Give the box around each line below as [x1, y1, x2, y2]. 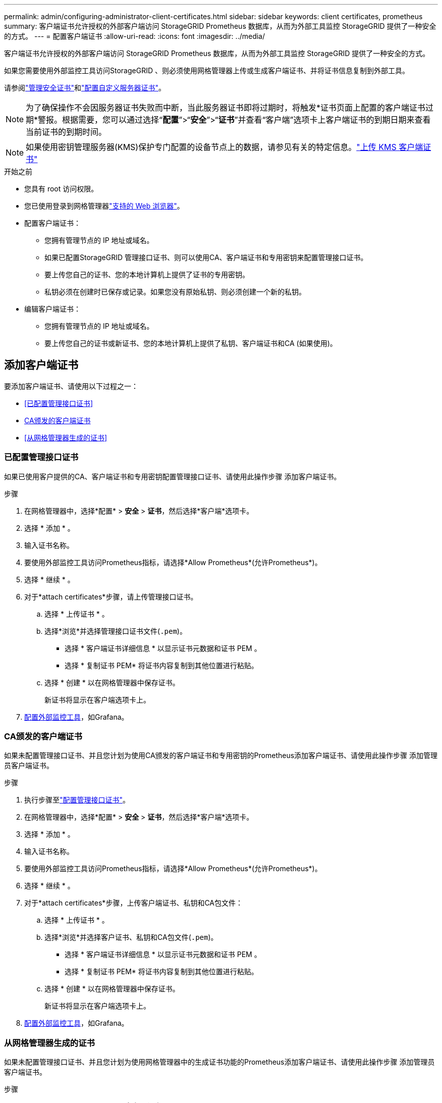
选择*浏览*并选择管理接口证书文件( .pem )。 [44, 626, 187, 635]
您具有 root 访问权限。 [24, 184, 98, 193]
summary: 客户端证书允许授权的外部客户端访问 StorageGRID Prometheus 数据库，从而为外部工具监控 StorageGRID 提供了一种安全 [4, 22, 436, 30]
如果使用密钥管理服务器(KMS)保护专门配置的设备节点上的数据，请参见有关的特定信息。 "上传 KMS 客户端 [26, 142, 423, 152]
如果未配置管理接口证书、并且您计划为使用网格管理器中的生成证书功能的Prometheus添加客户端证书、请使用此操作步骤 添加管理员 [4, 1058, 435, 1067]
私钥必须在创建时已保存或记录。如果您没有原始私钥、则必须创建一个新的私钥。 [44, 287, 306, 296]
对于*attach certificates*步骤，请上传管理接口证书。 [24, 592, 198, 601]
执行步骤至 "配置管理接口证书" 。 [24, 795, 130, 805]
